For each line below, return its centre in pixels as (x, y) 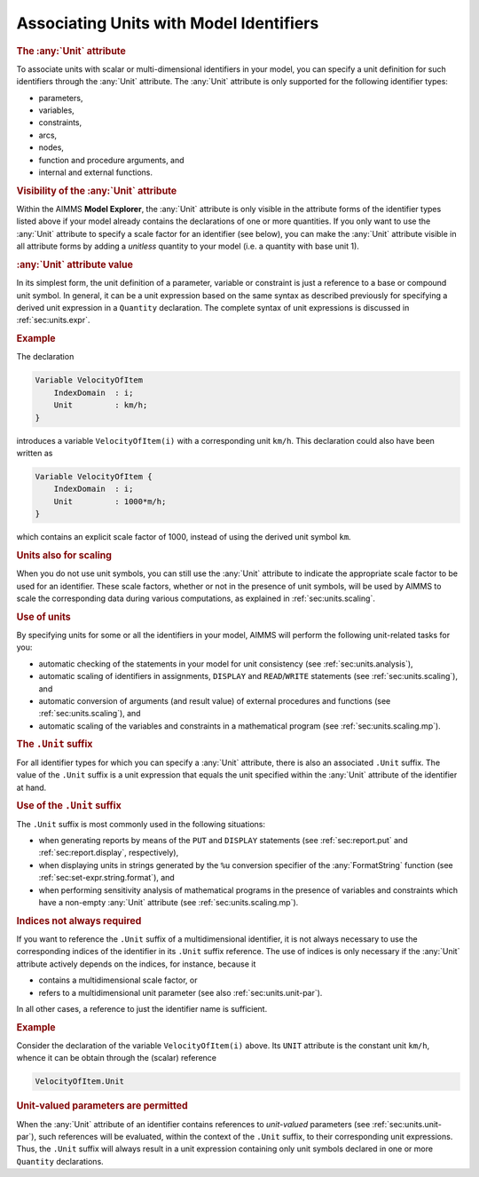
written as (35, 453)
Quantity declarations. (60, 1161)
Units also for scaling (64, 555)
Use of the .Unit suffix (69, 806)
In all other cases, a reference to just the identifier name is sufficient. (142, 1008)
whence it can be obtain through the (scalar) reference (117, 1058)
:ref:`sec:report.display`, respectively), (109, 853)
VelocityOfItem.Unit (79, 1082)
